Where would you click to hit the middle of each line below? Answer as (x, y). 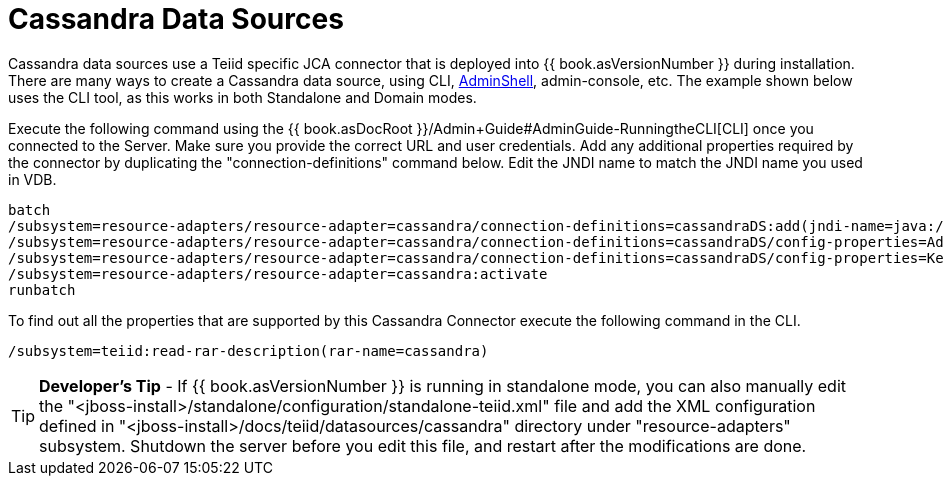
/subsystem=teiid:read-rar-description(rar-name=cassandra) (248, 350)
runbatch (42, 289)
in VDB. (32, 179)
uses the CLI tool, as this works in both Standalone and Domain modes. (242, 97)
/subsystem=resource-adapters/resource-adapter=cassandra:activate (278, 273)
